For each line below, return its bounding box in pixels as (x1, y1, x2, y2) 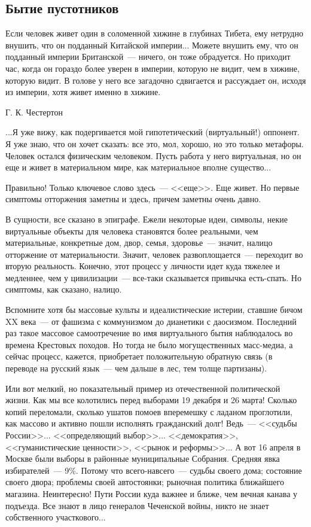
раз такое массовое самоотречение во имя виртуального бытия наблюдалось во (5, 327, 293, 339)
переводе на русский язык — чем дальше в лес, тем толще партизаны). (5, 362, 267, 374)
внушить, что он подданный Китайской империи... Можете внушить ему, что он (5, 38, 298, 51)
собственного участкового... (5, 511, 106, 523)
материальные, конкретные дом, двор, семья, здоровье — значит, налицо (5, 236, 273, 249)
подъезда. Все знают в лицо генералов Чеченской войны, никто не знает (5, 499, 269, 511)
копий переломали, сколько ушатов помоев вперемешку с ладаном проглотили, (5, 405, 292, 418)
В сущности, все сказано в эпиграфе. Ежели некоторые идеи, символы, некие (5, 212, 288, 225)
